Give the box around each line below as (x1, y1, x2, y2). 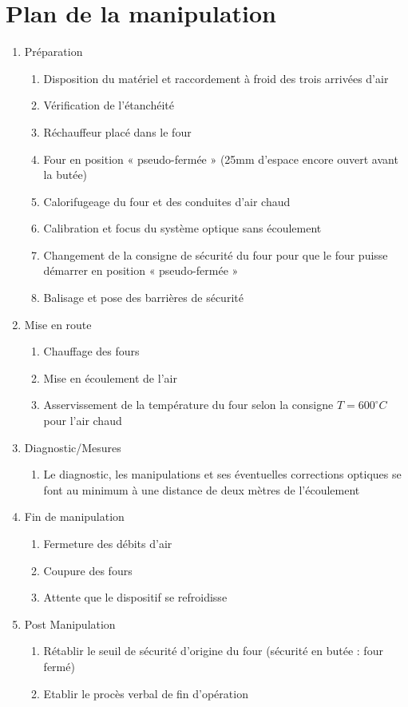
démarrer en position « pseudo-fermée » (43, 262, 239, 279)
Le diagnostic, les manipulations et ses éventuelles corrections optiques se (43, 466, 402, 483)
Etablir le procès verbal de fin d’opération (43, 685, 248, 701)
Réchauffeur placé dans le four (43, 123, 192, 140)
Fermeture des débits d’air (43, 535, 172, 551)
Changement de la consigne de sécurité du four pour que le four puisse (43, 246, 388, 263)
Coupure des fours (43, 562, 133, 578)
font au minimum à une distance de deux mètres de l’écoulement (43, 481, 360, 498)
